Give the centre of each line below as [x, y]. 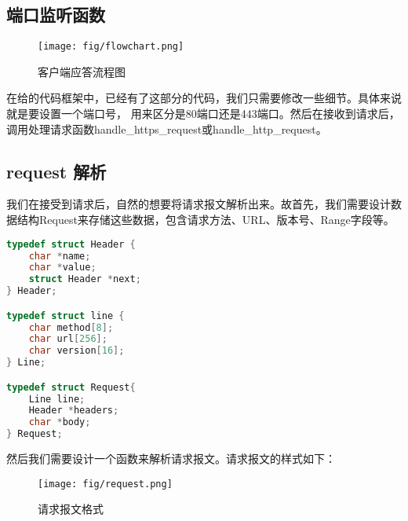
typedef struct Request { [71, 387]
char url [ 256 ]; [68, 339]
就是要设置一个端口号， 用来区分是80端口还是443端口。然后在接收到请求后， [203, 114]
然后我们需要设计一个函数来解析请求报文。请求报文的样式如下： [171, 459]
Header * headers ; [74, 411]
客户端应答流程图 [82, 71]
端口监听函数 [56, 15]
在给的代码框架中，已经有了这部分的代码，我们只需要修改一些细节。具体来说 [204, 98]
